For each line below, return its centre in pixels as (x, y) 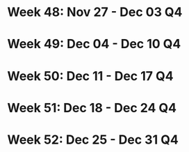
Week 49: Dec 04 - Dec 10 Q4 (94, 44)
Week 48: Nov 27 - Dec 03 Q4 (95, 12)
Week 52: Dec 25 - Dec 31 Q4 (93, 139)
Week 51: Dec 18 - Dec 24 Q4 (92, 108)
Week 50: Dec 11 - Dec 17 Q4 (90, 76)
